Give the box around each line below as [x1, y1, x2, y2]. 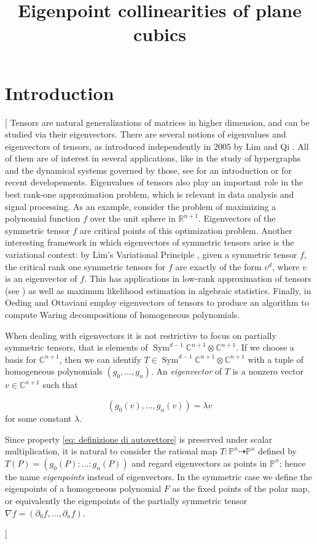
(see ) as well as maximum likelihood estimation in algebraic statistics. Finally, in [5, 284, 311, 297]
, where [272, 260, 300, 273]
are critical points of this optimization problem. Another [79, 223, 292, 236]
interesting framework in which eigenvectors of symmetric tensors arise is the [5, 236, 294, 249]
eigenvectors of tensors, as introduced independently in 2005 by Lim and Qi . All [5, 139, 309, 152]
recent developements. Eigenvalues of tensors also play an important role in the [5, 176, 303, 188]
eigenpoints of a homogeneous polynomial [5, 482, 162, 495]
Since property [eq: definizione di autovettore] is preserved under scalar [5, 432, 272, 445]
